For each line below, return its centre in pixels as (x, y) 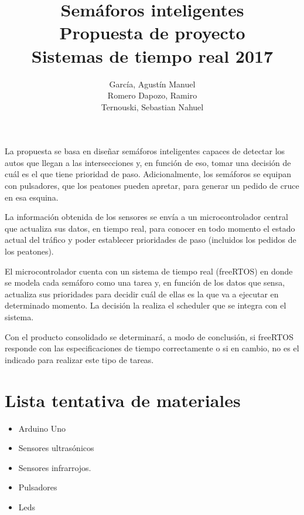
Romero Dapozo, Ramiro (152, 95)
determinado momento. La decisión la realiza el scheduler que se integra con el (146, 305)
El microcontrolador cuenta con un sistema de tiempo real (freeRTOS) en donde (149, 271)
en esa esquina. (32, 197)
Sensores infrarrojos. (55, 467)
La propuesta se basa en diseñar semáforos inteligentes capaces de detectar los (145, 151)
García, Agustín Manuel (152, 84)
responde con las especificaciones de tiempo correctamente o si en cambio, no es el (152, 348)
